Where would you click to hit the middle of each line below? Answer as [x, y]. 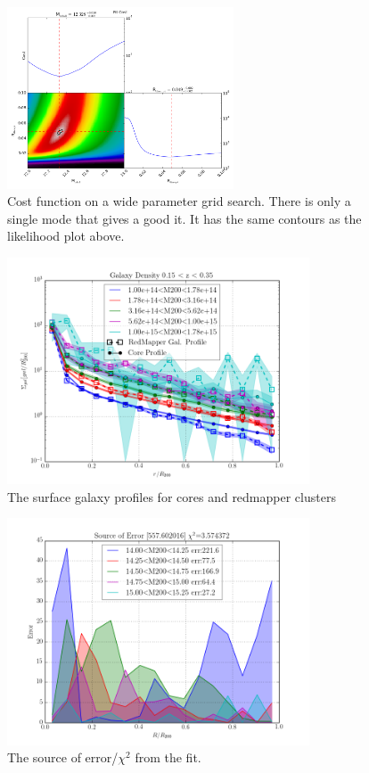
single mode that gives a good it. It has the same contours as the [184, 218]
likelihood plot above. [66, 236]
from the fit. [168, 757]
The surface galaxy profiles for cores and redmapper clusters [172, 496]
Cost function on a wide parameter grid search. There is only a [179, 201]
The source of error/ [63, 757]
